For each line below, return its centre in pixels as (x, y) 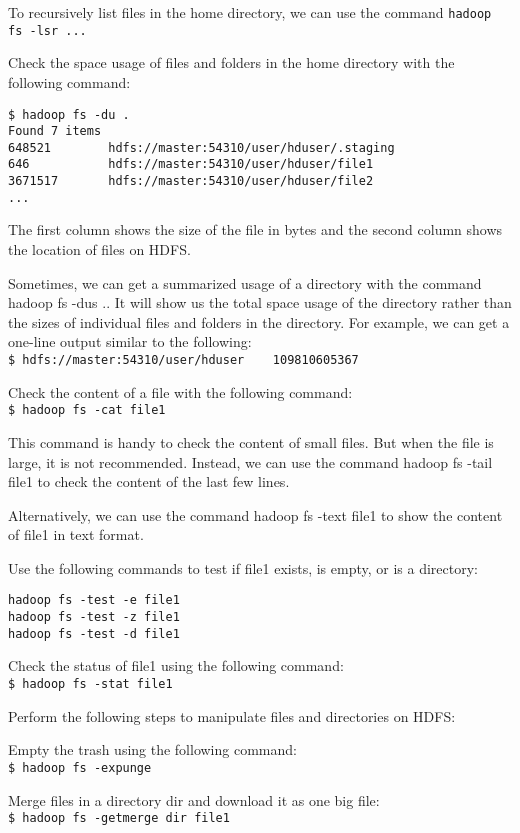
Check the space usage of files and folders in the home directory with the (231, 62)
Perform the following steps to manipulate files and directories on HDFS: (232, 715)
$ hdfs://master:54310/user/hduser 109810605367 (183, 360)
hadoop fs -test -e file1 (94, 600)
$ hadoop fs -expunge (80, 767)
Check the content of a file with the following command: (180, 391)
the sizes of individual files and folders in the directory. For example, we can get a (259, 321)
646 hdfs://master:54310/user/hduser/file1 (191, 164)
